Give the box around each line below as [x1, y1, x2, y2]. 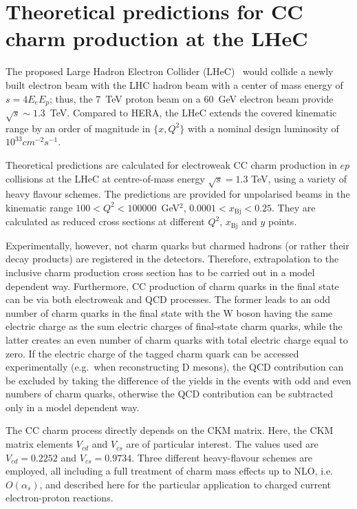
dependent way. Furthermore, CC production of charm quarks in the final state [6, 278, 339, 293]
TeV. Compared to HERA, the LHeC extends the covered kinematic [50, 105, 337, 119]
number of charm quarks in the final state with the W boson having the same [6, 305, 333, 320]
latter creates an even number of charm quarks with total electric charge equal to [6, 332, 348, 346]
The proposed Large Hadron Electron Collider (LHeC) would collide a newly [6, 64, 334, 79]
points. [268, 214, 297, 229]
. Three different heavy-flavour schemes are [131, 450, 312, 464]
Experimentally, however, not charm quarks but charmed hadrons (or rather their [6, 238, 349, 252]
